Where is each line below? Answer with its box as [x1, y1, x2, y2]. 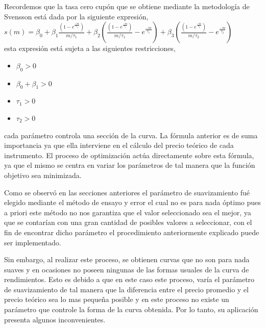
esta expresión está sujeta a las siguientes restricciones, [4, 43, 176, 54]
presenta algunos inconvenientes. [4, 314, 106, 324]
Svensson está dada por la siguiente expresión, [4, 11, 149, 21]
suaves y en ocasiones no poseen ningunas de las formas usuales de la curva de [4, 264, 249, 274]
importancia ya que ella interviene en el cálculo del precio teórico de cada [4, 140, 234, 150]
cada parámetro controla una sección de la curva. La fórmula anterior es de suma [4, 130, 258, 140]
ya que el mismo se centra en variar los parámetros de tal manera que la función [4, 160, 255, 170]
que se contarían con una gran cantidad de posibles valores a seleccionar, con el [4, 217, 252, 228]
